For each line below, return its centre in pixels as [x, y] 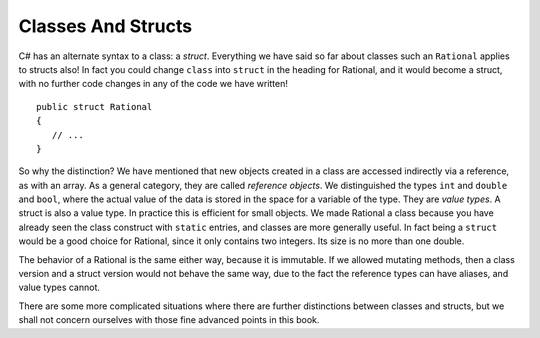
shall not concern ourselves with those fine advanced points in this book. [169, 320]
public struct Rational [94, 106]
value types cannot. [59, 287]
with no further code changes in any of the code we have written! [153, 84]
